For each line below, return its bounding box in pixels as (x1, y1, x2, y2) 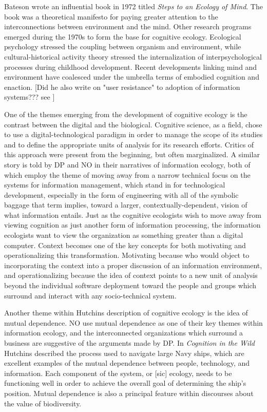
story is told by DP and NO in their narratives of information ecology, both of (4, 159, 251, 170)
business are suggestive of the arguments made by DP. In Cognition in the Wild (4, 338, 255, 348)
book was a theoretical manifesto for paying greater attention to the (4, 11, 218, 22)
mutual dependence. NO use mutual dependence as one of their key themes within (4, 317, 263, 328)
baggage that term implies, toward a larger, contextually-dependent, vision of (4, 199, 247, 210)
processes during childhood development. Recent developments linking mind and (4, 61, 257, 72)
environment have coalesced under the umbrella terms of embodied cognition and (4, 71, 259, 82)
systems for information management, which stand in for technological (4, 179, 225, 190)
